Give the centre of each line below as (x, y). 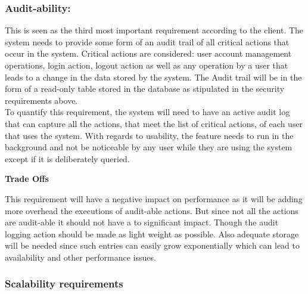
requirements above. (41, 100)
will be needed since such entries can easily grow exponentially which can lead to (153, 245)
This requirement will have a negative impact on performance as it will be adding (154, 198)
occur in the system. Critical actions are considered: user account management (148, 53)
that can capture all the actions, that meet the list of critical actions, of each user (154, 123)
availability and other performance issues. (80, 257)
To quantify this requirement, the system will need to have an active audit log (147, 112)
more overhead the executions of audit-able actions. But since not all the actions (152, 210)
